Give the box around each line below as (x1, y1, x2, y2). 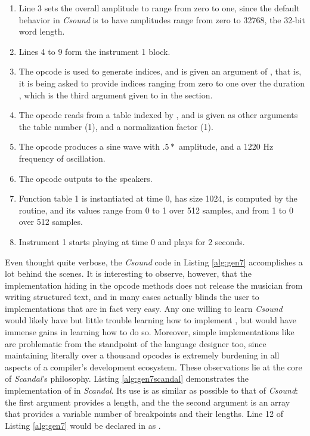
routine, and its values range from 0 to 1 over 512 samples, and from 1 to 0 (18, 203, 293, 216)
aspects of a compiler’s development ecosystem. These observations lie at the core (5, 360, 302, 373)
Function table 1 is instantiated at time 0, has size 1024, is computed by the (18, 192, 297, 205)
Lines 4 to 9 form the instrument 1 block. (18, 45, 170, 57)
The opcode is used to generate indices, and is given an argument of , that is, (18, 65, 302, 78)
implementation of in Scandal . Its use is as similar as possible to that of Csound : (5, 384, 298, 397)
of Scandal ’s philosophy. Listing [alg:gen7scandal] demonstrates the (5, 372, 249, 385)
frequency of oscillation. (18, 151, 106, 164)
